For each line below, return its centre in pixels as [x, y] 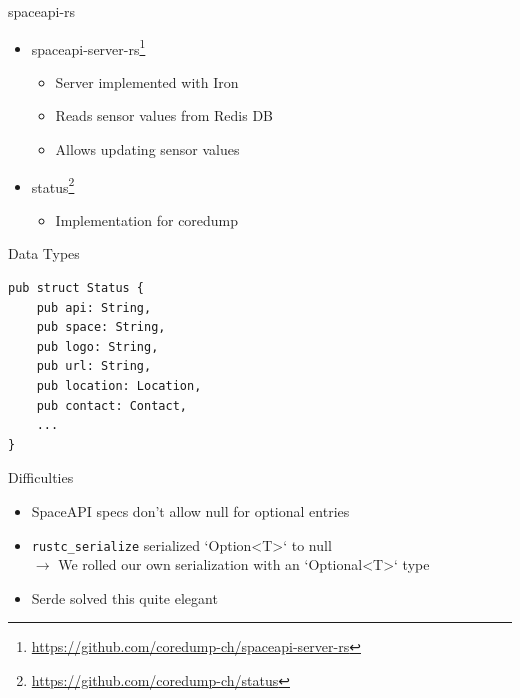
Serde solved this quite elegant [124, 597]
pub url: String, [94, 366]
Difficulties [41, 477]
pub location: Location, [119, 386]
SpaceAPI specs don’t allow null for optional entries [190, 511]
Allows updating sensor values [147, 149]
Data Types [44, 253]
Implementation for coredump [147, 219]
